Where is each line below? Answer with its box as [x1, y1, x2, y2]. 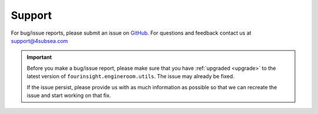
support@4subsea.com [11, 37, 68, 44]
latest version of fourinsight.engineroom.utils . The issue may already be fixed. [26, 73, 235, 80]
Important [26, 53, 52, 61]
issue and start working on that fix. [26, 92, 111, 99]
